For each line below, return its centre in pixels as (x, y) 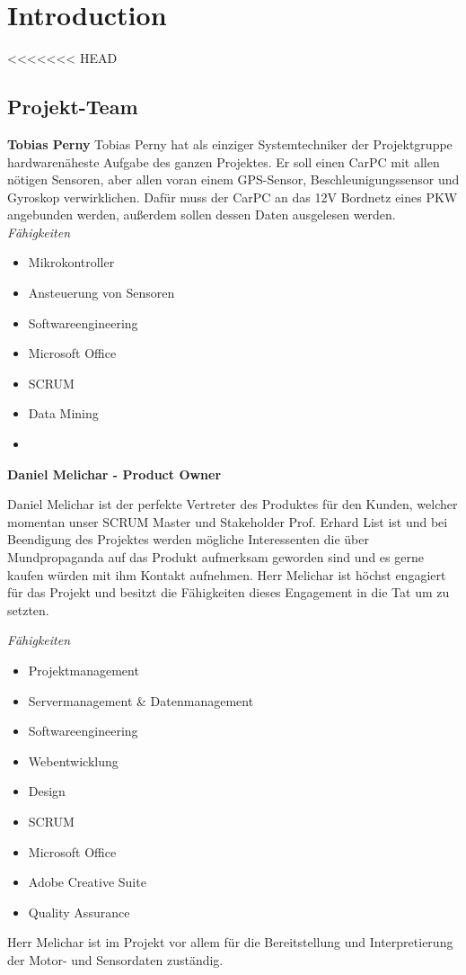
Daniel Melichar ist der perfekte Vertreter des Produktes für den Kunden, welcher (233, 504)
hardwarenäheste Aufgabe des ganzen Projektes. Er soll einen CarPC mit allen (224, 161)
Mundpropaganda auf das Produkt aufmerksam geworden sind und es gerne (215, 557)
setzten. (28, 609)
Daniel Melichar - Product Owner (114, 474)
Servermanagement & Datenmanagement (141, 700)
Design (47, 791)
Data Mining (63, 413)
